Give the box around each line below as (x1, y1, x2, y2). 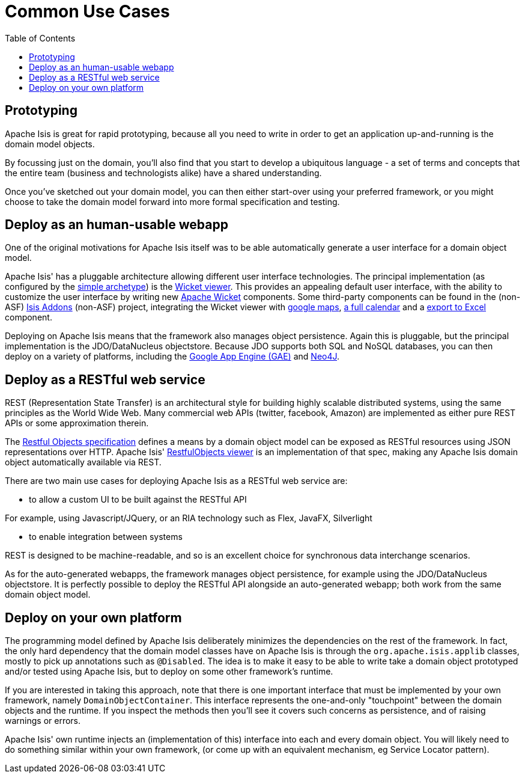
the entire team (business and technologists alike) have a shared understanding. (5, 167, 322, 178)
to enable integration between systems (29, 531, 183, 542)
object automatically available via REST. (5, 457, 162, 468)
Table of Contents (5, 32, 76, 43)
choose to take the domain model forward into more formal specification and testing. (5, 196, 340, 207)
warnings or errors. (5, 715, 81, 726)
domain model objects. (5, 138, 95, 149)
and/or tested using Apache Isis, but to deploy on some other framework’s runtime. (5, 666, 333, 677)
